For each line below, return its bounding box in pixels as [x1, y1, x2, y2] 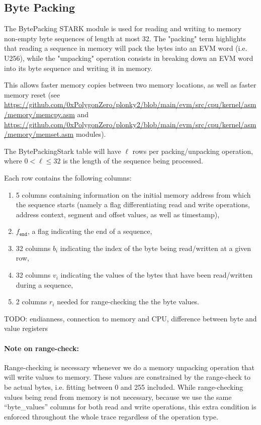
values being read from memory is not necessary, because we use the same [4, 391, 232, 402]
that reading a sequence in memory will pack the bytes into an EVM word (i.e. [4, 43, 247, 53]
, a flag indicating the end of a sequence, [27, 226, 152, 236]
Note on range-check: [4, 343, 79, 353]
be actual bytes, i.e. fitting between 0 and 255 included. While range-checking [4, 382, 243, 392]
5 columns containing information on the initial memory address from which [16, 189, 251, 200]
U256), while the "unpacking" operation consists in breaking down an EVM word [4, 52, 253, 63]
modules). [75, 129, 106, 139]
